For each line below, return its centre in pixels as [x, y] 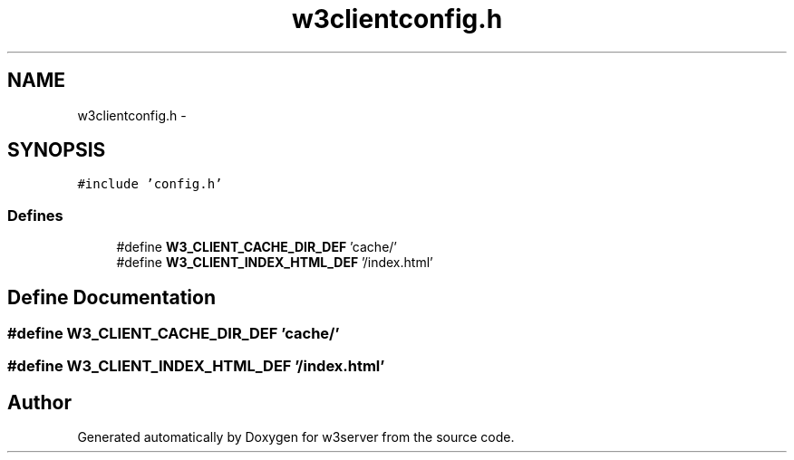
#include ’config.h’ [150, 184]
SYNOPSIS [57, 150]
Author [39, 402]
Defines [35, 215]
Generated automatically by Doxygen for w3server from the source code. [296, 437]
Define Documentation [111, 297]
